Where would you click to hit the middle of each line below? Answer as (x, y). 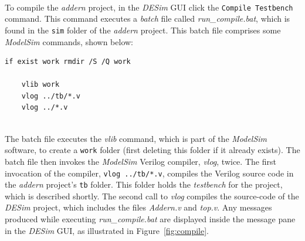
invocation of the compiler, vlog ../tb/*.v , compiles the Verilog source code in (149, 173)
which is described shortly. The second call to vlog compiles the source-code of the (152, 196)
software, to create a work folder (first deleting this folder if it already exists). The (152, 150)
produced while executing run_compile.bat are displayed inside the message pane (150, 219)
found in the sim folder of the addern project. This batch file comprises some (143, 30)
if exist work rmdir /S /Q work (68, 62)
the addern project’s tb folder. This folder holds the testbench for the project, (144, 184)
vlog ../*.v (45, 108)
